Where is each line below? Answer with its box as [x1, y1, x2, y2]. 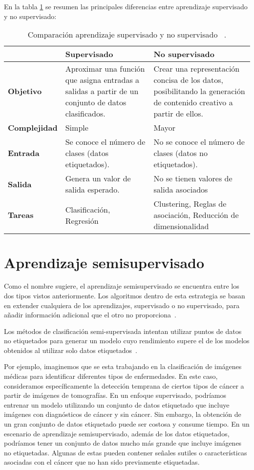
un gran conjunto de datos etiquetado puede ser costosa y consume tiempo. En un [4, 419, 250, 429]
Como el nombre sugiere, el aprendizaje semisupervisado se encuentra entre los [4, 281, 239, 291]
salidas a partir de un [65, 85, 139, 97]
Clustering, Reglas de [153, 198, 227, 210]
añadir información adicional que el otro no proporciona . [4, 310, 176, 320]
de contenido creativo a [153, 97, 233, 108]
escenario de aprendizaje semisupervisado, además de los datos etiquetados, [4, 428, 230, 438]
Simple [65, 122, 88, 134]
